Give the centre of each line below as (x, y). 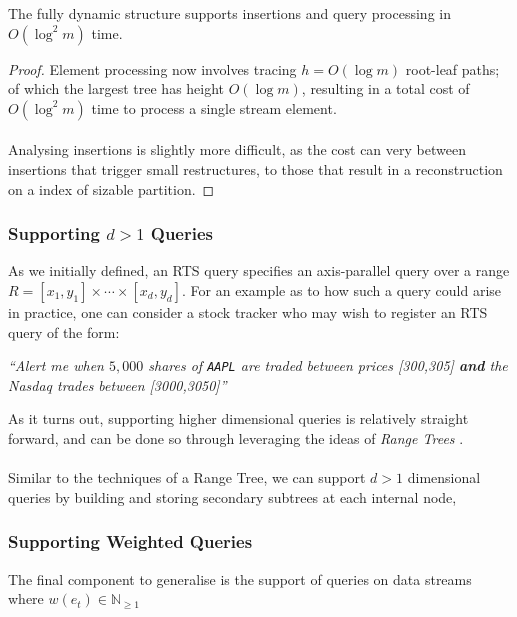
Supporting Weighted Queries (130, 541)
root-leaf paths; (452, 68)
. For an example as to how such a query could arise (342, 289)
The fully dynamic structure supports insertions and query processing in (229, 13)
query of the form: (64, 331)
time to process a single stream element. (214, 107)
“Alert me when (56, 365)
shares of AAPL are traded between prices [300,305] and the (328, 365)
